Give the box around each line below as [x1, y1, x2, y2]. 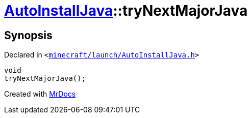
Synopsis [4, 28, 53, 42]
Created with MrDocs [4, 90, 76, 99]
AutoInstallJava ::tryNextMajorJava [4, 2, 248, 19]
